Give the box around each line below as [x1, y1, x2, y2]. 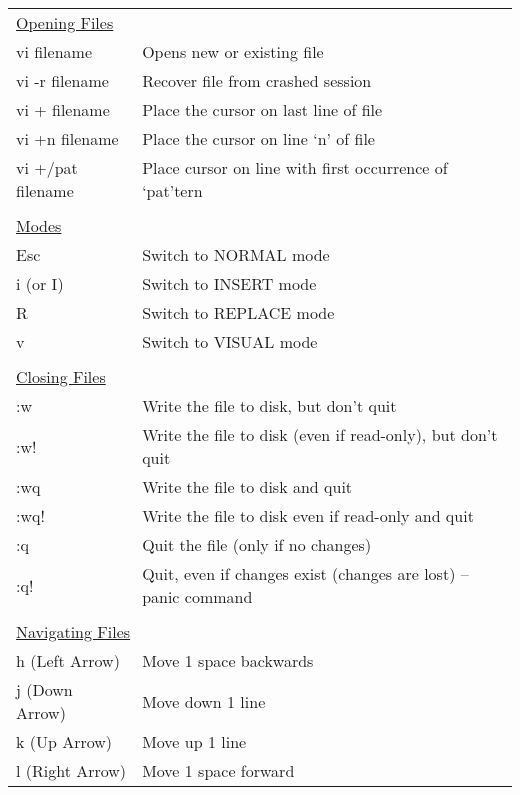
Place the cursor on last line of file [142, 98, 383, 121]
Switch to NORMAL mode [142, 243, 330, 266]
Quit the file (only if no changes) [142, 533, 372, 556]
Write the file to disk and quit [142, 475, 353, 498]
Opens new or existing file [142, 40, 324, 63]
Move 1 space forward [142, 759, 295, 782]
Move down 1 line [142, 689, 266, 713]
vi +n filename [16, 127, 119, 150]
